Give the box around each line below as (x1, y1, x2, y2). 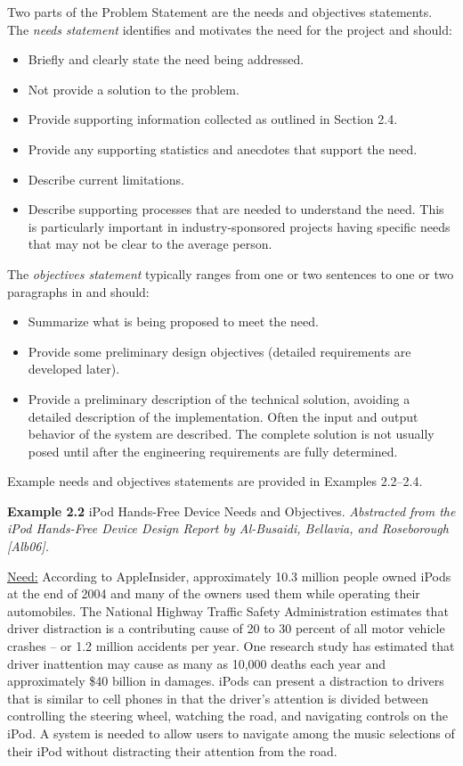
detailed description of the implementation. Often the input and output (28, 407, 418, 425)
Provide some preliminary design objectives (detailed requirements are (28, 342, 411, 360)
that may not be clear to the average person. (28, 235, 272, 253)
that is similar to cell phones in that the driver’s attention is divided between (7, 688, 429, 707)
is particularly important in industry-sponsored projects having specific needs (28, 217, 451, 235)
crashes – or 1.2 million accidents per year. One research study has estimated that (7, 637, 455, 655)
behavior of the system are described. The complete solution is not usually (28, 424, 435, 443)
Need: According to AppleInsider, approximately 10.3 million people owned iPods (7, 566, 451, 585)
